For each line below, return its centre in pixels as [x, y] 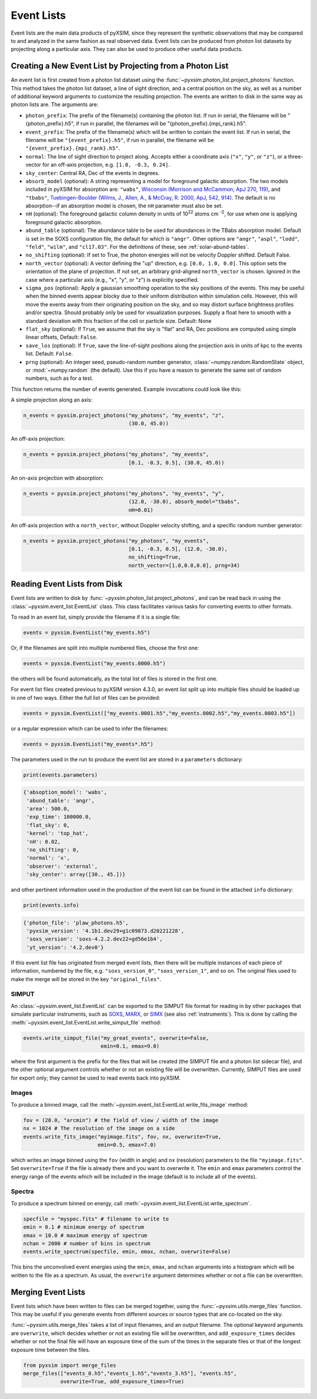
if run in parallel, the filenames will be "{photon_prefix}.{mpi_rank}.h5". [161, 124]
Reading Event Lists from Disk [67, 584]
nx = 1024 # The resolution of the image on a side [99, 1128]
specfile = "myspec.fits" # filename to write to [96, 1219]
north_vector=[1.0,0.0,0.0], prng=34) [184, 565]
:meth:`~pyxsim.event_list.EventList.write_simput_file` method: [86, 1022]
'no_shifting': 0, [53, 849]
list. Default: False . [49, 354]
